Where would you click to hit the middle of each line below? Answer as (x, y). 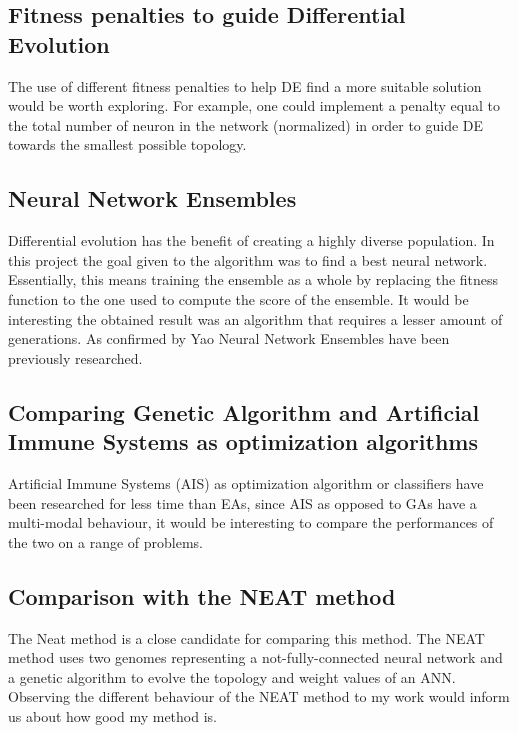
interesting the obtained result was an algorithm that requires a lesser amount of (255, 318)
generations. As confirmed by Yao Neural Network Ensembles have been (229, 338)
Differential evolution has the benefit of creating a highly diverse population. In (251, 240)
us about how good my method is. (112, 715)
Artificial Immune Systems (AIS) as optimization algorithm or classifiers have (246, 482)
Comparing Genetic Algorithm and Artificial (244, 411)
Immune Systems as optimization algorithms (243, 441)
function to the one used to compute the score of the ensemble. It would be (238, 298)
